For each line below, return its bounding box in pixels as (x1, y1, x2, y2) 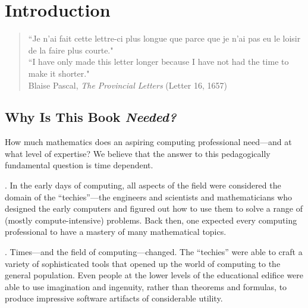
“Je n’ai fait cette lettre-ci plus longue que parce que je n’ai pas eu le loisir (28, 32, 301, 45)
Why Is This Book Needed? (5, 108, 177, 126)
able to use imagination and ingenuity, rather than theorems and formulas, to (5, 280, 287, 293)
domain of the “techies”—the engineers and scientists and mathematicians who (5, 190, 293, 203)
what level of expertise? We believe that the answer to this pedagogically (5, 147, 271, 159)
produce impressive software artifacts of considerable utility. (5, 292, 223, 304)
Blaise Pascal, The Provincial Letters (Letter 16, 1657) (28, 78, 227, 91)
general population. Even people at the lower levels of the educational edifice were (5, 269, 304, 281)
